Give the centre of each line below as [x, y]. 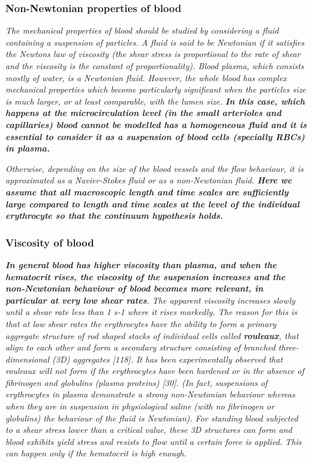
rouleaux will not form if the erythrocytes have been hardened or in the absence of [155, 371]
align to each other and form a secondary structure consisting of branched [140, 347]
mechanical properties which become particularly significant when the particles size [156, 89]
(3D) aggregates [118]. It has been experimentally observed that [168, 359]
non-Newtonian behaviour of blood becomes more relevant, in [134, 288]
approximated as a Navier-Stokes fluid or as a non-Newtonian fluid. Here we [149, 180]
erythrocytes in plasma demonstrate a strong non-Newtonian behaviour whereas [150, 394]
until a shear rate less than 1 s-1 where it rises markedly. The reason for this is [151, 312]
